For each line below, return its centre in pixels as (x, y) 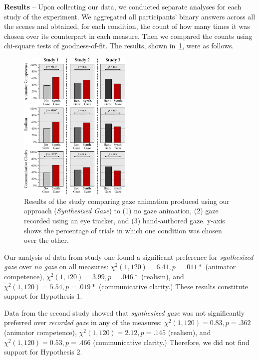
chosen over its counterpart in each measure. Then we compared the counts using (128, 36)
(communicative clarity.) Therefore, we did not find (171, 342)
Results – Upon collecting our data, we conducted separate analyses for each (123, 6)
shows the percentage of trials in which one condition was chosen (123, 230)
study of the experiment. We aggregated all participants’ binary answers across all (130, 16)
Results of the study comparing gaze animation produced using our (127, 201)
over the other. (46, 240)
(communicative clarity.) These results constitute (173, 286)
